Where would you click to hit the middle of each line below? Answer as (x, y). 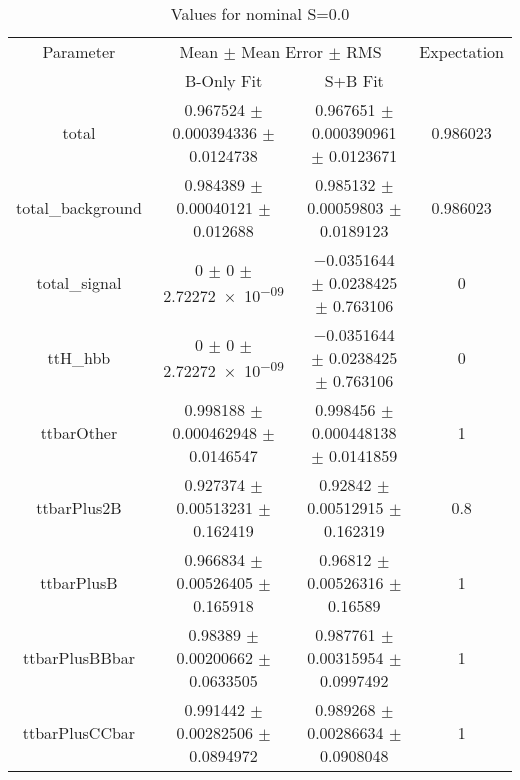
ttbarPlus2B (79, 507)
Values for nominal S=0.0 (260, 13)
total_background (79, 207)
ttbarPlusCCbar (79, 732)
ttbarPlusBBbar (78, 657)
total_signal (79, 282)
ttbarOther (79, 432)
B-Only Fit (223, 80)
